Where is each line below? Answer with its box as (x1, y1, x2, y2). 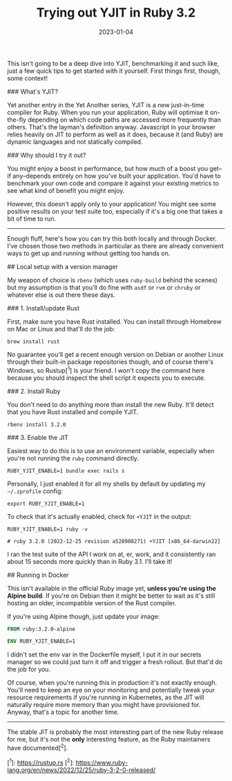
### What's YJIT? (7, 87, 59, 95)
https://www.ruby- (75, 758, 128, 766)
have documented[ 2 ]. (7, 742, 68, 752)
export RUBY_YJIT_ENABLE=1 (7, 500, 85, 507)
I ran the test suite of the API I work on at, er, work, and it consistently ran (7, 550, 216, 558)
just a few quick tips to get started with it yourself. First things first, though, (7, 66, 221, 75)
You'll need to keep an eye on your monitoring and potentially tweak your (7, 686, 215, 695)
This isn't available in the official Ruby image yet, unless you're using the (7, 584, 216, 592)
